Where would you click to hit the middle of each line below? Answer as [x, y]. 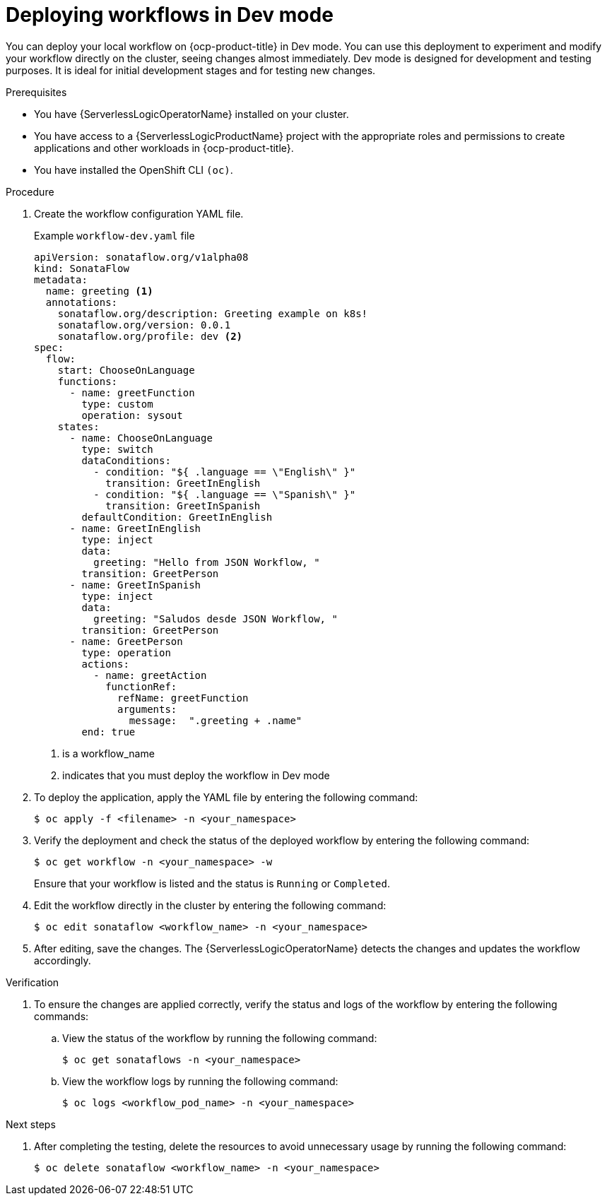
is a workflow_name [108, 753]
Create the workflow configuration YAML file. [139, 213]
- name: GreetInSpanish [135, 585]
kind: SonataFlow [82, 268]
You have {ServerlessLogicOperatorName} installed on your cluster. [191, 114]
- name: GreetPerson [126, 641]
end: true [108, 732]
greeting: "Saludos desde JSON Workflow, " [216, 619]
